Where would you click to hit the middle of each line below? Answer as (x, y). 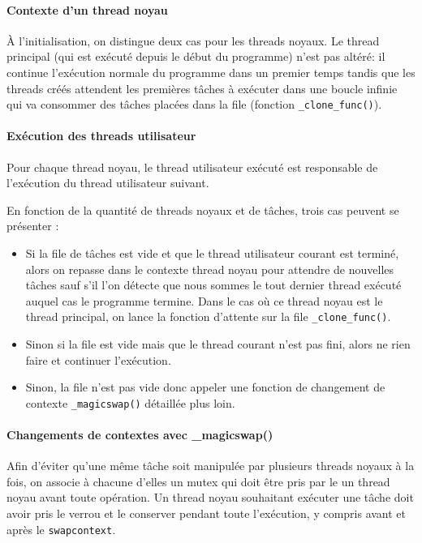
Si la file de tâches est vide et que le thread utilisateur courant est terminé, (212, 253)
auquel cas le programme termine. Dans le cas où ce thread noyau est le (204, 300)
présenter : (33, 226)
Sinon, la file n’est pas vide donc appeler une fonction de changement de (205, 387)
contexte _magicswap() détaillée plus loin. (130, 402)
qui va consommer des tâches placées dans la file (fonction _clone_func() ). (194, 104)
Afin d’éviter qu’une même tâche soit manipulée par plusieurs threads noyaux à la (211, 466)
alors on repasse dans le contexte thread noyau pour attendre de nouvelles (210, 269)
